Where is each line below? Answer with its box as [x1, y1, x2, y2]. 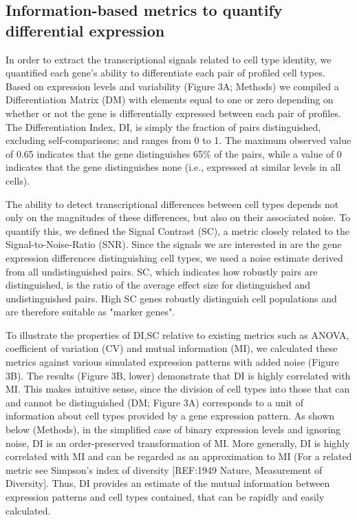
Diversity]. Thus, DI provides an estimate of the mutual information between [6, 476, 330, 490]
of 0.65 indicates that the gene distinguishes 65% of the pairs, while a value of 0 [6, 146, 342, 160]
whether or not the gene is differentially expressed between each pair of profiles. [6, 105, 341, 120]
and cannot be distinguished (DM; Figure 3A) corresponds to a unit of [6, 395, 303, 409]
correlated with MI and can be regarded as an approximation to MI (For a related [6, 449, 352, 464]
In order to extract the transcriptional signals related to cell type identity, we [6, 52, 332, 66]
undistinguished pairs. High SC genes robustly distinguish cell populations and [6, 291, 337, 305]
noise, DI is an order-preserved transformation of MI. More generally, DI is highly [6, 435, 350, 450]
